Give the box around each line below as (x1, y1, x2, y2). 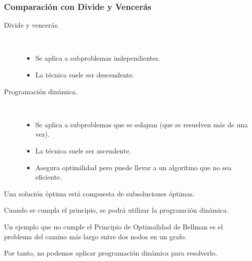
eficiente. (35, 172, 62, 182)
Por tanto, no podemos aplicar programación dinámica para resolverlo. (4, 248, 217, 258)
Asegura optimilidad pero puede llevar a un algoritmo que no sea (35, 162, 232, 172)
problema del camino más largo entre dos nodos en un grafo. (4, 231, 187, 241)
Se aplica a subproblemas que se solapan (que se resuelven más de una (35, 119, 248, 129)
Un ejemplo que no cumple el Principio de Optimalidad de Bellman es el (4, 221, 223, 231)
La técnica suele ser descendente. (35, 70, 135, 79)
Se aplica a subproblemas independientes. (35, 53, 160, 63)
